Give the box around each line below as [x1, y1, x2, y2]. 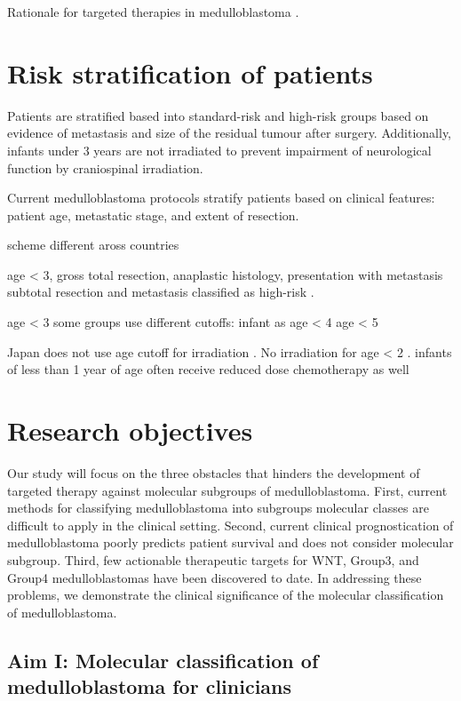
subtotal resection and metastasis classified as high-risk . [7, 283, 314, 301]
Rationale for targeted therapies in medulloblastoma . [7, 3, 299, 20]
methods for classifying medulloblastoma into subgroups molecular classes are [7, 498, 429, 517]
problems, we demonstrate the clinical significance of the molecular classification [7, 585, 444, 604]
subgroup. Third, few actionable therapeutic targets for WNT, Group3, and [7, 550, 419, 569]
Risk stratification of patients [7, 54, 373, 91]
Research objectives [7, 412, 253, 449]
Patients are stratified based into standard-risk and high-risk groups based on [7, 106, 429, 124]
